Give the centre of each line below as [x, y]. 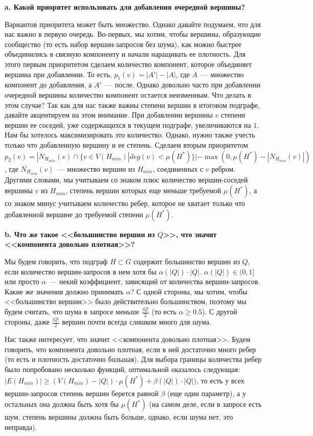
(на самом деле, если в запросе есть [205, 404]
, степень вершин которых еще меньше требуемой [143, 190]
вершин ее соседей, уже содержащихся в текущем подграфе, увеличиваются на [128, 124]
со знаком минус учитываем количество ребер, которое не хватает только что [125, 203]
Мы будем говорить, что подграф [56, 261]
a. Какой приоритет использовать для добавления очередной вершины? [125, 7]
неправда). [21, 427]
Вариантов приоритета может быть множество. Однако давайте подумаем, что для [133, 24]
